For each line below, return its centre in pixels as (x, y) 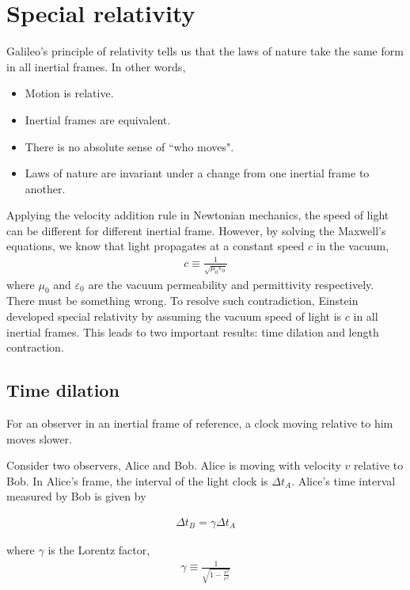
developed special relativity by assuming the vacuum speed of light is (174, 316)
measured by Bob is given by (76, 496)
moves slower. (39, 438)
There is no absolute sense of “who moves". (129, 146)
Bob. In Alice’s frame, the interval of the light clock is (137, 480)
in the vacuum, (353, 246)
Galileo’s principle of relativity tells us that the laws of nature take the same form (205, 51)
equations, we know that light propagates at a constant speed (156, 246)
